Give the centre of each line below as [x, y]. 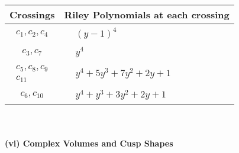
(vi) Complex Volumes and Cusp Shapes [89, 143]
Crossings [32, 14]
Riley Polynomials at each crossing [147, 14]
